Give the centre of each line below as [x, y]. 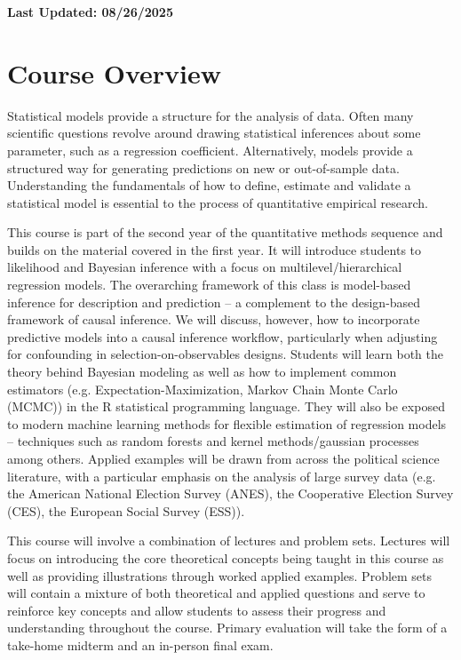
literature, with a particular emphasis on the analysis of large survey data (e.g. [222, 476]
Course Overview [114, 72]
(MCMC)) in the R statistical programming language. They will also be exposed [226, 406]
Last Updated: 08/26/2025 [90, 12]
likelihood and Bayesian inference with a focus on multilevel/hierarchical [205, 267]
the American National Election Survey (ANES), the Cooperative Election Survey [230, 493]
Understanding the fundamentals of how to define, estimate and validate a [209, 185]
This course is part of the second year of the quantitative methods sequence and [225, 232]
